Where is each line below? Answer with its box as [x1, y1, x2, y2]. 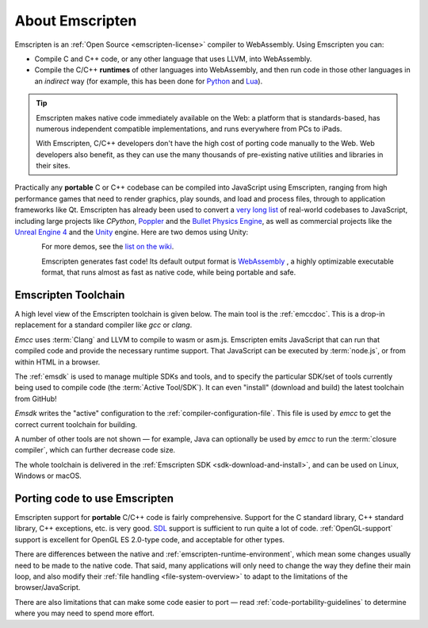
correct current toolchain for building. [14, 419, 138, 429]
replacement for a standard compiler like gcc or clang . [14, 320, 193, 329]
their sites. [36, 161, 71, 171]
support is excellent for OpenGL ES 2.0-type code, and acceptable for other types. [14, 534, 285, 544]
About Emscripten [14, 12, 137, 29]
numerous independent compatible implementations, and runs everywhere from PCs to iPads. [36, 124, 342, 133]
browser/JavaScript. [14, 583, 81, 592]
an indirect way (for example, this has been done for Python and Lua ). [34, 76, 263, 86]
